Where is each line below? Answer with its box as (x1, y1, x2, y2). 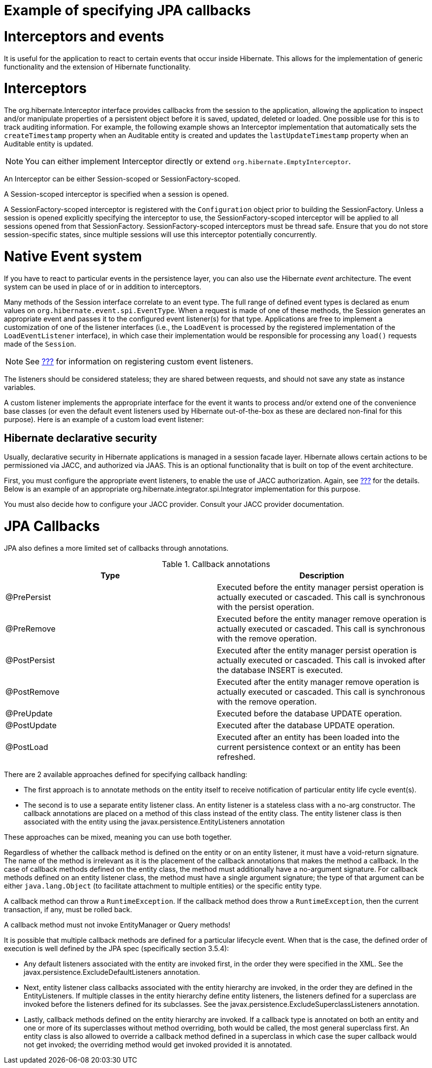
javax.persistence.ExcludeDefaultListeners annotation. (24, 967, 200, 976)
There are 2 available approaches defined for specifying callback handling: (4, 770, 248, 779)
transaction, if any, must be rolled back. (4, 905, 132, 914)
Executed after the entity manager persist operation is (217, 645, 417, 655)
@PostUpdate (5, 720, 57, 730)
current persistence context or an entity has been (217, 742, 401, 752)
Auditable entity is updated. (4, 140, 93, 148)
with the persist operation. (217, 602, 314, 612)
